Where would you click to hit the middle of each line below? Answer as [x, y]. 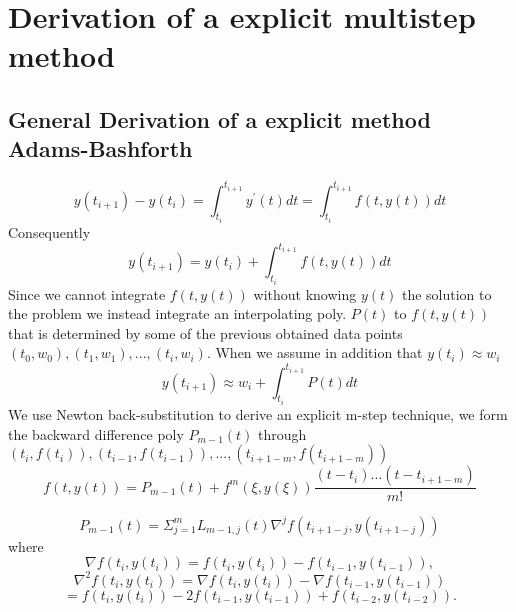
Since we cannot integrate [87, 293]
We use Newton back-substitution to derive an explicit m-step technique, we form [258, 413]
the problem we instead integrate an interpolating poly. [177, 313]
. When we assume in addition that [314, 352]
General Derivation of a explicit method [219, 118]
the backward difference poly [96, 433]
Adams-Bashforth [100, 148]
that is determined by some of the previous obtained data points [205, 332]
